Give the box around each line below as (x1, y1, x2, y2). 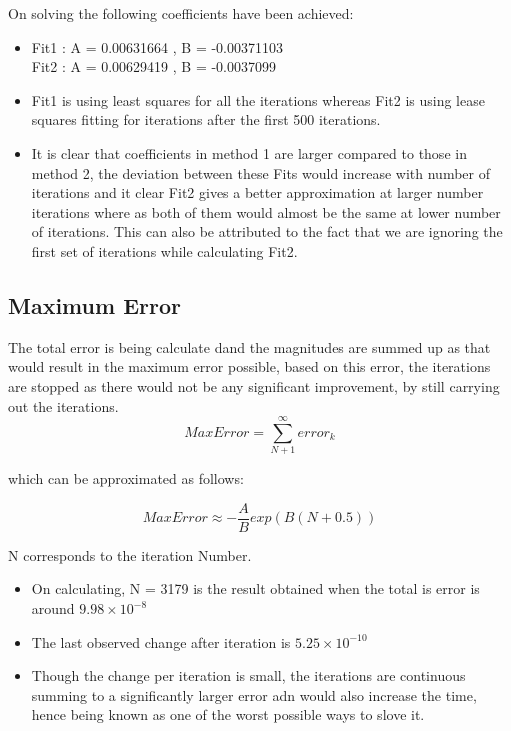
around (31, 598, 75, 619)
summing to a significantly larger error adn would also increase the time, (31, 684, 477, 705)
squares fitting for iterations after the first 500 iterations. (31, 109, 381, 130)
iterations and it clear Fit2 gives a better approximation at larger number (31, 182, 484, 203)
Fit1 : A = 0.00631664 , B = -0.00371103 (31, 36, 283, 57)
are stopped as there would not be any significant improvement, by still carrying (8, 375, 500, 396)
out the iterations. (8, 395, 119, 416)
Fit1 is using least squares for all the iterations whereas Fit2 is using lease (31, 89, 485, 110)
